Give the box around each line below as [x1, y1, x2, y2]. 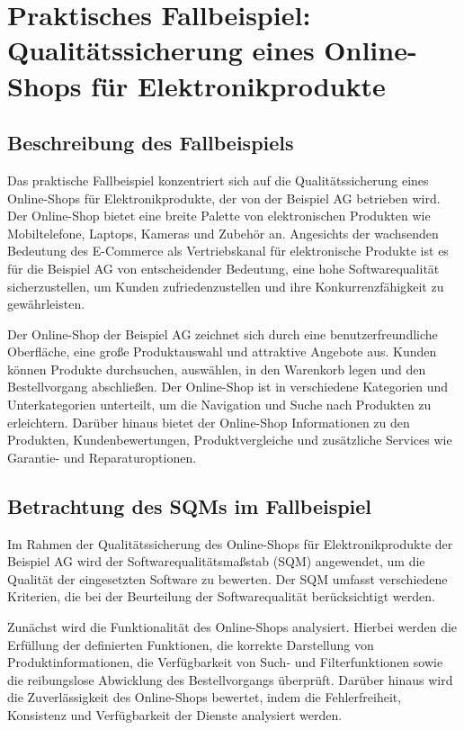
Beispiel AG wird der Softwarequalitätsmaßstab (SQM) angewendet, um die [7, 552, 425, 571]
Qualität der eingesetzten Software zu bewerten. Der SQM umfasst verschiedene [7, 569, 448, 588]
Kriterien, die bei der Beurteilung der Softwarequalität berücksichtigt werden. [7, 587, 435, 606]
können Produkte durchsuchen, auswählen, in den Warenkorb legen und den [7, 359, 426, 378]
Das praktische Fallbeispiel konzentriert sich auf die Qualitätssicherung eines [7, 170, 429, 189]
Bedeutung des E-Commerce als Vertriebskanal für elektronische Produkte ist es [7, 241, 449, 260]
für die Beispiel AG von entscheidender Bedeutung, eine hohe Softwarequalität [7, 258, 440, 277]
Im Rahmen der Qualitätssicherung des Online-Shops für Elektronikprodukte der [7, 534, 453, 553]
